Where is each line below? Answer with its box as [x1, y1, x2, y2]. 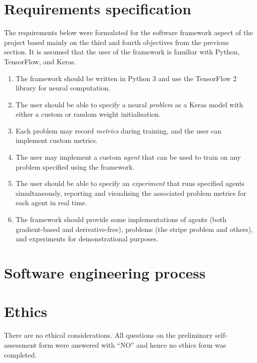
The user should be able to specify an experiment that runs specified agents [15, 178, 245, 188]
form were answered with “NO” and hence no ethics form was [39, 339, 226, 350]
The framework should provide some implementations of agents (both [15, 214, 227, 225]
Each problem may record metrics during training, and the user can [15, 125, 222, 136]
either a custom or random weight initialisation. [15, 109, 161, 119]
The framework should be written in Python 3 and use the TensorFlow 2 [15, 73, 237, 83]
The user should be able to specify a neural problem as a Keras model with [15, 99, 243, 109]
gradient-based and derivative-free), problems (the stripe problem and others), [15, 224, 253, 234]
